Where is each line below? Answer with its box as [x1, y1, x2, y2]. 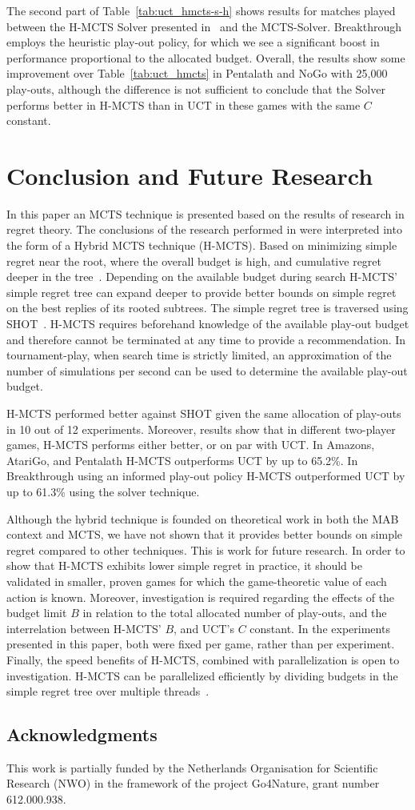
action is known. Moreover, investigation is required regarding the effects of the [6, 588, 395, 605]
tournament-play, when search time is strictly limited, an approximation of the [6, 347, 392, 363]
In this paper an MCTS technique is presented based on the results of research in [6, 205, 405, 222]
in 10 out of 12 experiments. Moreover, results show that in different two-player [6, 420, 396, 437]
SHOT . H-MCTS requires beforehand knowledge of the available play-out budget [6, 315, 409, 332]
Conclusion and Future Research [6, 158, 373, 191]
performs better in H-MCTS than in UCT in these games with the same [6, 96, 361, 113]
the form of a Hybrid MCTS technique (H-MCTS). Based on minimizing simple [6, 237, 397, 254]
